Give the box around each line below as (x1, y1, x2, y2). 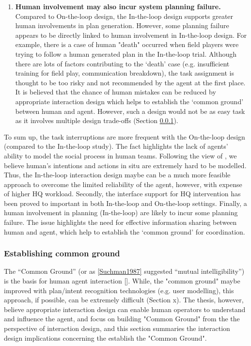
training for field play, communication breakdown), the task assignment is (15, 68, 234, 78)
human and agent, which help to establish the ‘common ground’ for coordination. (4, 226, 245, 236)
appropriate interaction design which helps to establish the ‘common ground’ (15, 96, 244, 106)
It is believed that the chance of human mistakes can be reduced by (15, 87, 216, 97)
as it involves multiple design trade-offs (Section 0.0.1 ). (15, 115, 178, 126)
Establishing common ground (4, 247, 120, 259)
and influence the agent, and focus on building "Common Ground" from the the (4, 314, 240, 324)
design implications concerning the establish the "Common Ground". (4, 332, 207, 343)
